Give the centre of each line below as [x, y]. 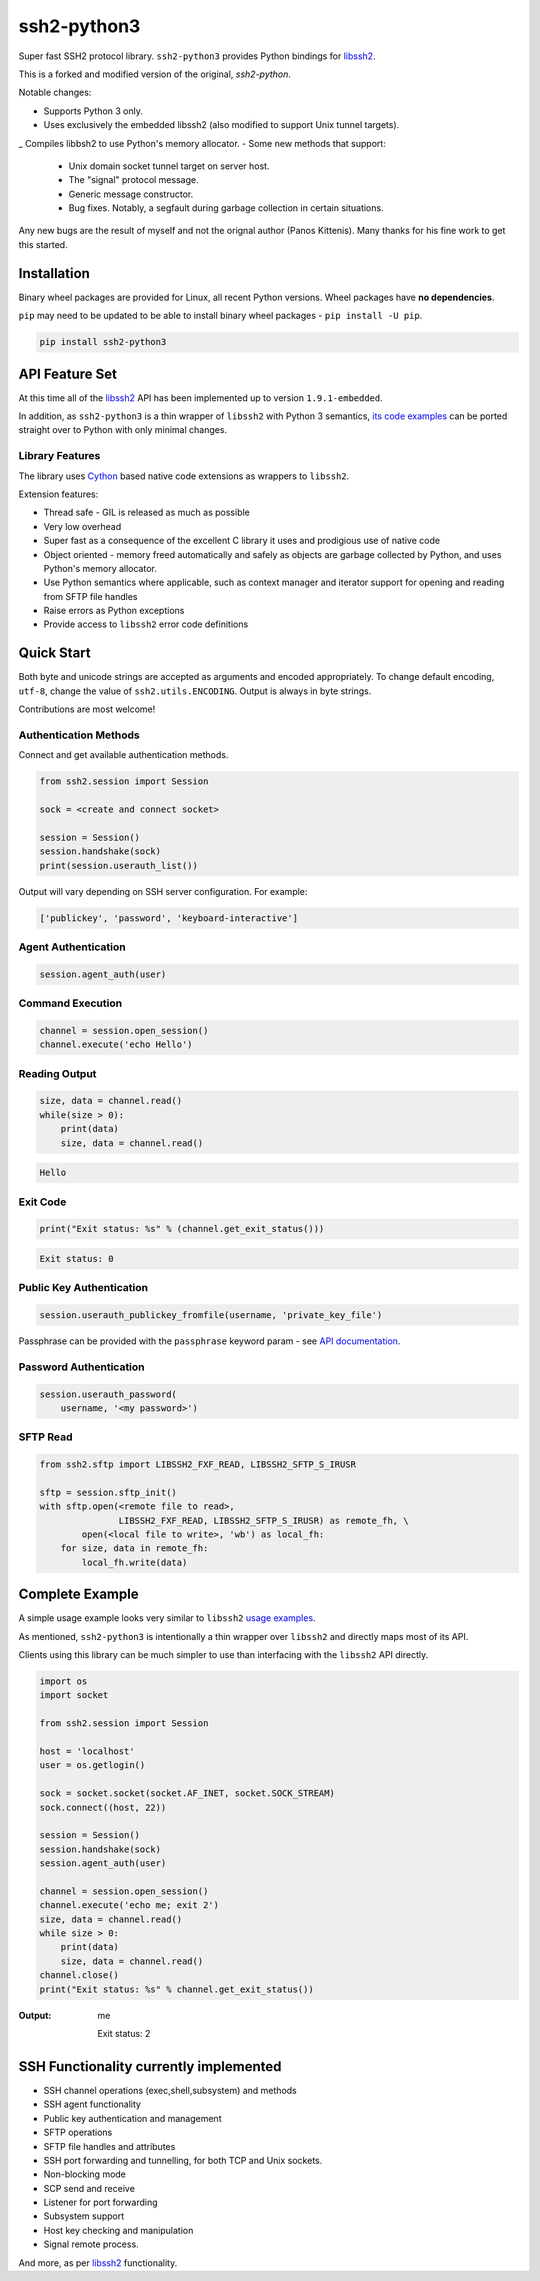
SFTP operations [78, 2132]
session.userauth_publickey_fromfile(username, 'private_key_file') [211, 1315]
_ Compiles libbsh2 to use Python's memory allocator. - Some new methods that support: [202, 143]
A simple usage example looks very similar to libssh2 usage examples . [167, 1618]
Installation [54, 273]
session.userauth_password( [108, 1394]
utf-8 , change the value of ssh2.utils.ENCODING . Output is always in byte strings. [195, 691]
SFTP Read [45, 1437]
